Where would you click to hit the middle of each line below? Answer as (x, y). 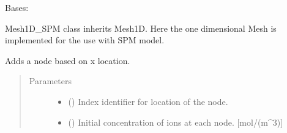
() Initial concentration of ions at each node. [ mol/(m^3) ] (176, 122)
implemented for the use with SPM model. (85, 40)
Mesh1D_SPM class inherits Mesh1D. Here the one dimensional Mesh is (141, 28)
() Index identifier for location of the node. (148, 101)
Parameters (50, 81)
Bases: (17, 7)
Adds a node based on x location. (68, 60)
